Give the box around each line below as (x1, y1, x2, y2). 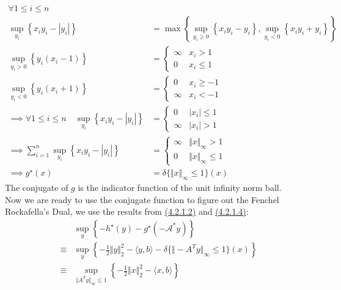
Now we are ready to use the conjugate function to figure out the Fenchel (5, 193, 279, 206)
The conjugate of (5, 181, 68, 194)
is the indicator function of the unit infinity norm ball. (78, 181, 282, 194)
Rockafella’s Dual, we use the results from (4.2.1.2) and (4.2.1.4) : (5, 205, 249, 218)
